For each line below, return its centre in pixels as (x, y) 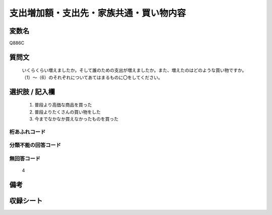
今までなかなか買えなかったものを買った (76, 119)
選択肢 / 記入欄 (32, 92)
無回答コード (25, 158)
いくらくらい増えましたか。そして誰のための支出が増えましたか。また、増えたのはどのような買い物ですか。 (134, 70)
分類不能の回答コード (35, 145)
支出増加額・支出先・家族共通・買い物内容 (98, 13)
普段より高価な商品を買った (63, 105)
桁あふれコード (27, 132)
